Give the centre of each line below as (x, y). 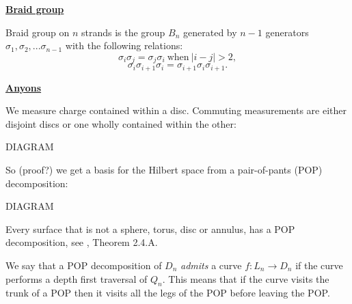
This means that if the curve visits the (249, 278)
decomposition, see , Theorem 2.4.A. (82, 242)
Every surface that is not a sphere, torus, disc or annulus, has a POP (150, 229)
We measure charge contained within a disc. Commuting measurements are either (176, 110)
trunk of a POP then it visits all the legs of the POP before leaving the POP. (168, 293)
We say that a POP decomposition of (84, 265)
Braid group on (38, 32)
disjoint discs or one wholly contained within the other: (121, 123)
